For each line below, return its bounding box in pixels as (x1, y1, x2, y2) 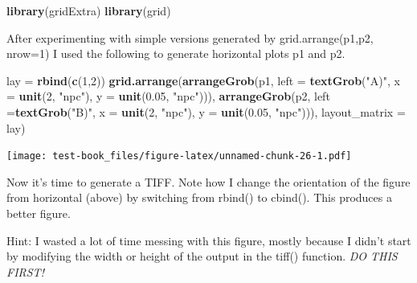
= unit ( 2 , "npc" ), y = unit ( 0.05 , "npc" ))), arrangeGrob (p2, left (6, 88, 330, 105)
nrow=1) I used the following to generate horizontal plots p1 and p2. (6, 45, 345, 62)
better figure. (6, 205, 71, 221)
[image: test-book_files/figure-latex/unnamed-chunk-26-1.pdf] (6, 150, 352, 162)
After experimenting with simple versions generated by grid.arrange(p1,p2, (6, 29, 374, 46)
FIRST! (6, 263, 44, 280)
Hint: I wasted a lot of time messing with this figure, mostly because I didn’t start (6, 232, 411, 248)
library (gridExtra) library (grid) (6, 2, 171, 18)
